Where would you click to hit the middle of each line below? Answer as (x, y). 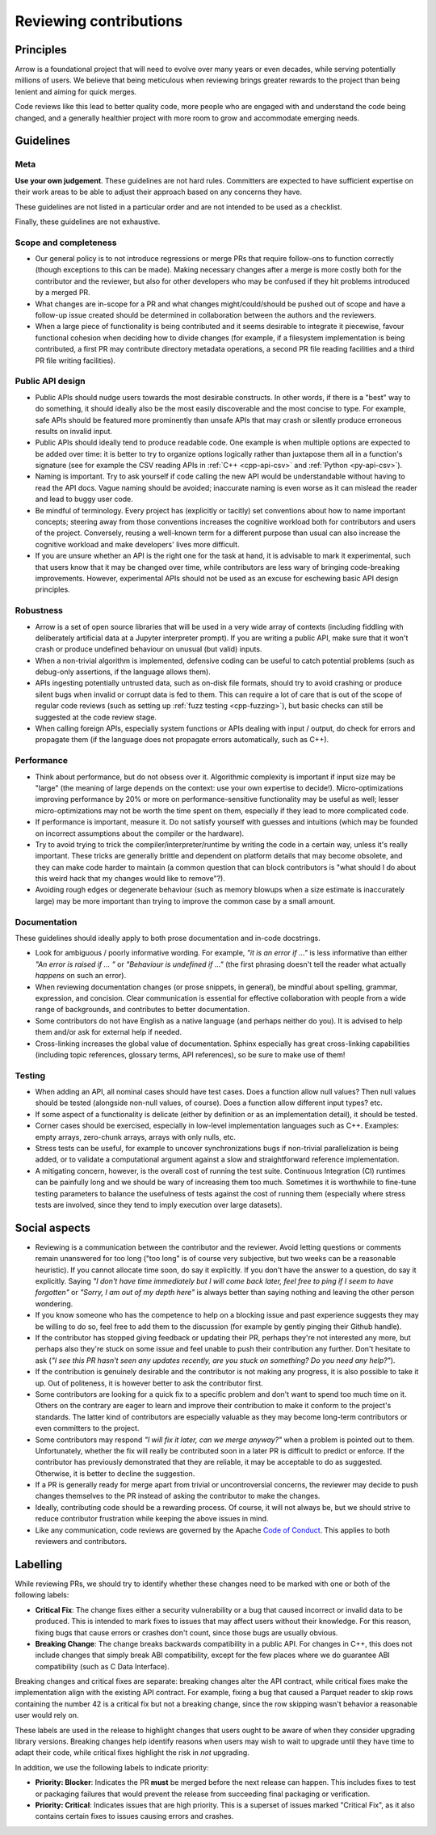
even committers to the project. (87, 1428)
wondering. (54, 1303)
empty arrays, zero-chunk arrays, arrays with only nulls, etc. (136, 1137)
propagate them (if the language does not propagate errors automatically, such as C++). (182, 740)
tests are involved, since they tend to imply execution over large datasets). (159, 1204)
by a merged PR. (63, 293)
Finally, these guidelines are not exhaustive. (88, 221)
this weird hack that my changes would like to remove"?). (130, 879)
